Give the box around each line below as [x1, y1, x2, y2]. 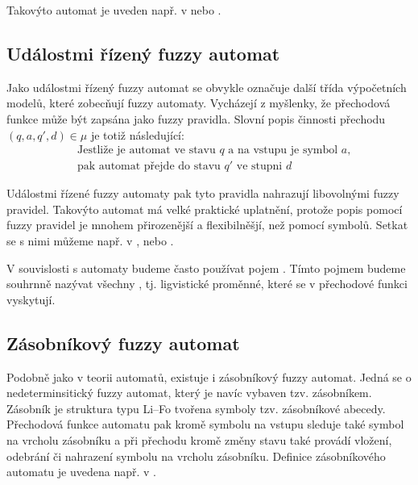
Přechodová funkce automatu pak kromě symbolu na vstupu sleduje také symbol [6, 416, 404, 433]
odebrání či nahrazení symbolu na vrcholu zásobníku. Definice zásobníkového [6, 447, 386, 464]
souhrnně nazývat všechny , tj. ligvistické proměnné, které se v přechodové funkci [6, 275, 408, 292]
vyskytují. [6, 291, 56, 307]
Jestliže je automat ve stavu [77, 144, 216, 157]
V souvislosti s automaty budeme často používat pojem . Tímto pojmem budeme [6, 259, 406, 276]
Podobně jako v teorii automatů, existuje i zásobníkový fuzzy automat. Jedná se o [6, 368, 412, 385]
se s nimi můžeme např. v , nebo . [6, 232, 174, 249]
